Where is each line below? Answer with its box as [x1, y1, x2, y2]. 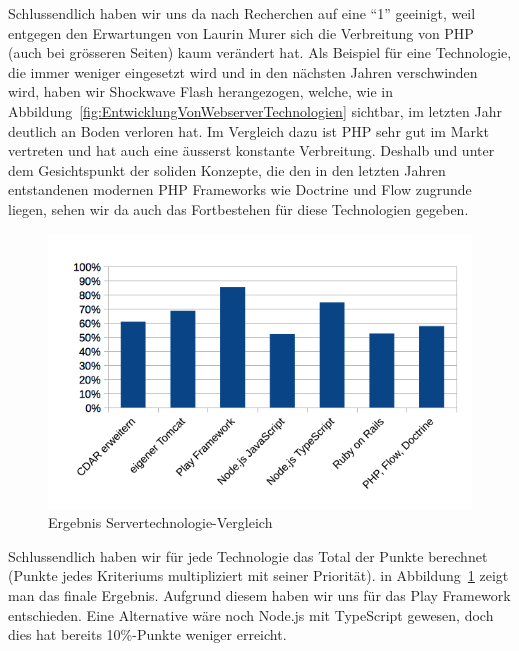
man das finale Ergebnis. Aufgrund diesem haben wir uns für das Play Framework [8, 585, 511, 606]
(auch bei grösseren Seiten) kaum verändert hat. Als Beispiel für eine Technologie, [8, 42, 512, 63]
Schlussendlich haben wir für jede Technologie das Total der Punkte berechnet [8, 545, 488, 566]
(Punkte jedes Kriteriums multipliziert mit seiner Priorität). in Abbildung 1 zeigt [8, 565, 509, 586]
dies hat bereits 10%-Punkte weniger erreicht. [8, 624, 287, 645]
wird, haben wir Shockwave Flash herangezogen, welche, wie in [8, 81, 393, 102]
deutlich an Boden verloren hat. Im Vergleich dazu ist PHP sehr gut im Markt [8, 120, 489, 141]
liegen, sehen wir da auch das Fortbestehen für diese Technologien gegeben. [8, 198, 469, 219]
